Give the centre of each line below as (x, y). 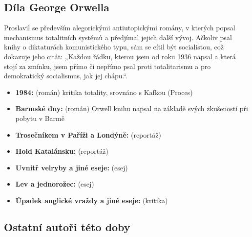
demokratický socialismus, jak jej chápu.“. (66, 76)
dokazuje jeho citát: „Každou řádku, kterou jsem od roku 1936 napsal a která (120, 56)
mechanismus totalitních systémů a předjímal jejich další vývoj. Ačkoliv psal (118, 37)
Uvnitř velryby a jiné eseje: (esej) (72, 167)
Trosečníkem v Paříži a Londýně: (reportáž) (88, 134)
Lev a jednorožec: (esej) (55, 184)
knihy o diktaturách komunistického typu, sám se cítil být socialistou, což (114, 47)
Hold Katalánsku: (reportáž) (62, 151)
